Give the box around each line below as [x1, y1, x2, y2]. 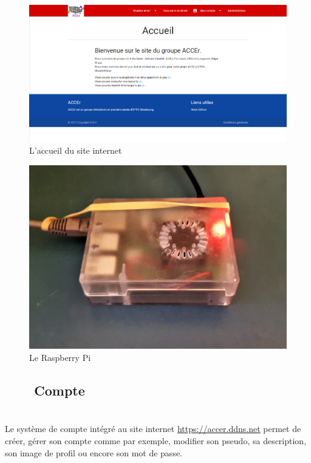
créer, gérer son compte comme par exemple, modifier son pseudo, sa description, [5, 434, 307, 447]
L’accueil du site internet [29, 144, 122, 157]
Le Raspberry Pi [29, 351, 91, 363]
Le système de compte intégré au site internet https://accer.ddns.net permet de [5, 422, 301, 435]
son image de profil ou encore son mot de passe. [5, 446, 183, 459]
